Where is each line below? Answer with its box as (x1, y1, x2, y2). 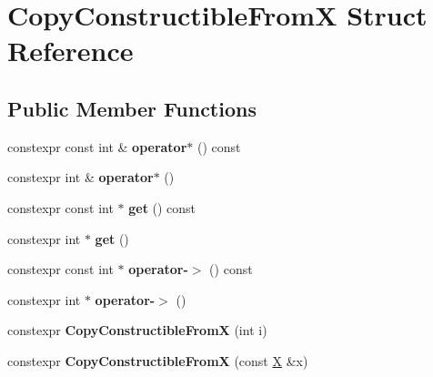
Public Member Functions (7, 94, 257, 122)
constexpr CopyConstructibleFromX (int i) (7, 321, 267, 340)
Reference (7, 32, 134, 69)
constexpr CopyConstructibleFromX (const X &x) (7, 351, 308, 370)
